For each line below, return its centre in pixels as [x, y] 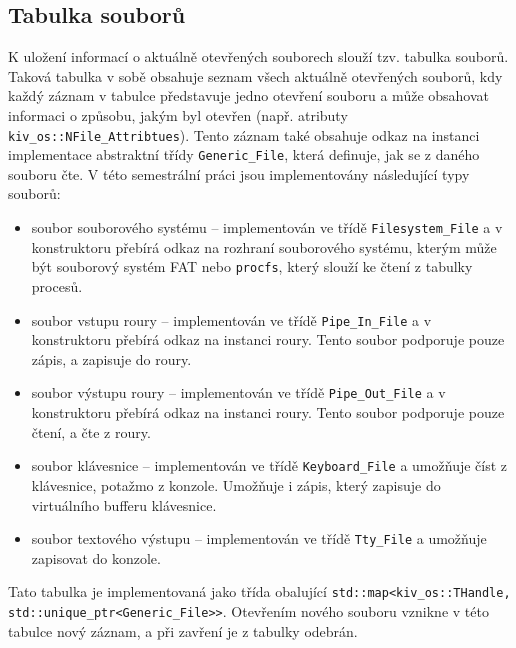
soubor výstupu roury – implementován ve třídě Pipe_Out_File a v [238, 392]
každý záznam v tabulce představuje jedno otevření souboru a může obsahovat [249, 95]
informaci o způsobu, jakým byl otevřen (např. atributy [178, 114]
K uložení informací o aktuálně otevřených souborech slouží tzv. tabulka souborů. [258, 56]
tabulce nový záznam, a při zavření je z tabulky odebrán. [183, 630]
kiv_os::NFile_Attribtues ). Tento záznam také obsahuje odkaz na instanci [244, 134]
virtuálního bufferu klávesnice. [124, 504]
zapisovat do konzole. [96, 557]
